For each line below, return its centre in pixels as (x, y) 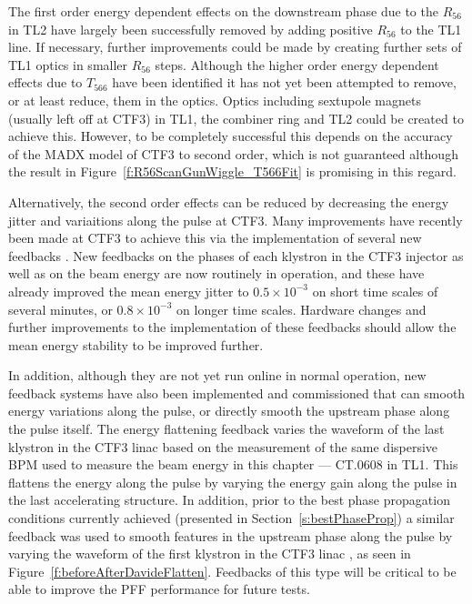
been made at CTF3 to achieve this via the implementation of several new (215, 238)
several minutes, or (60, 309)
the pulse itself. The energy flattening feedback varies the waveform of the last (226, 429)
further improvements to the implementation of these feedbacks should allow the (232, 327)
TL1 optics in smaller (68, 64)
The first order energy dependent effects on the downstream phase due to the (223, 11)
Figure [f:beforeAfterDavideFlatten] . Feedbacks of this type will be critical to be (232, 571)
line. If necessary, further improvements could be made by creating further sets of (235, 47)
